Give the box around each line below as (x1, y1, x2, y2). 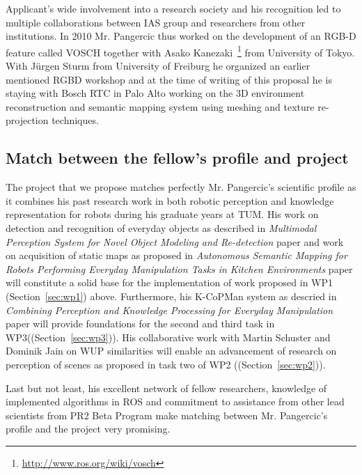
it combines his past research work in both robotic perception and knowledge (6, 193, 334, 208)
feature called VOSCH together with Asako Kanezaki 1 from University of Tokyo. (6, 42, 355, 59)
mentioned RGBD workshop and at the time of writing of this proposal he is (6, 72, 332, 86)
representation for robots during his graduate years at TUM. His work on (6, 207, 319, 221)
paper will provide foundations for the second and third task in (6, 316, 275, 331)
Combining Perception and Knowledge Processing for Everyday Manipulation (6, 302, 333, 317)
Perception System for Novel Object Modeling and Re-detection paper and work (6, 234, 344, 249)
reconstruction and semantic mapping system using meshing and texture (6, 99, 315, 114)
